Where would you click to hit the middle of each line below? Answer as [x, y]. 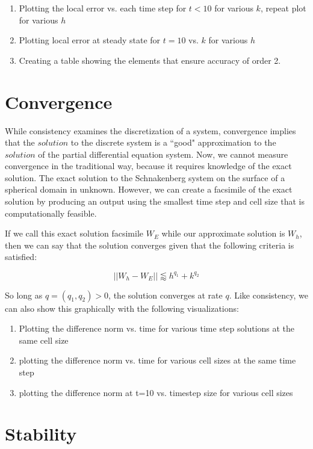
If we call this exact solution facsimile [74, 233]
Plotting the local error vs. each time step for [103, 8]
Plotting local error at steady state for [90, 40]
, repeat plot [283, 8]
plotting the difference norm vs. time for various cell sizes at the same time [157, 360]
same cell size [44, 340]
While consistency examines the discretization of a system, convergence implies [150, 130]
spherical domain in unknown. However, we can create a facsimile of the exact [149, 189]
